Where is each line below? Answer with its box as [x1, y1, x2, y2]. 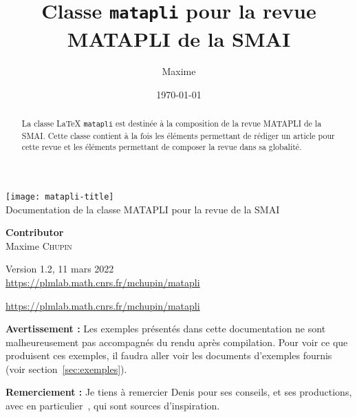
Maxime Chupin [6, 238, 72, 253]
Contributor [6, 225, 64, 239]
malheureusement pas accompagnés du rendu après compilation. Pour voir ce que [6, 334, 348, 349]
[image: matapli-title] [6, 191, 114, 202]
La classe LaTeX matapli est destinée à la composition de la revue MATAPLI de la [21, 118, 322, 129]
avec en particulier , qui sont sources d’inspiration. [6, 398, 220, 413]
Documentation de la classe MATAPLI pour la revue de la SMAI [6, 202, 280, 216]
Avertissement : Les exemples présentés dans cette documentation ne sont [6, 321, 326, 336]
